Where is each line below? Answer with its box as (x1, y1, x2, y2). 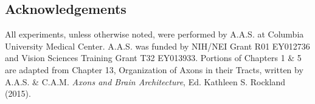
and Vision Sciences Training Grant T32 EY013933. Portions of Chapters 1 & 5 (5, 51, 302, 64)
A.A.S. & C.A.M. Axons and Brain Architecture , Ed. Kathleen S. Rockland (5, 75, 286, 88)
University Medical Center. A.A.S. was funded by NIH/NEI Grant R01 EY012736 (5, 39, 310, 52)
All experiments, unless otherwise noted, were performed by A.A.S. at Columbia (5, 28, 304, 41)
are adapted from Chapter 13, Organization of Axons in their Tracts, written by (5, 63, 303, 76)
